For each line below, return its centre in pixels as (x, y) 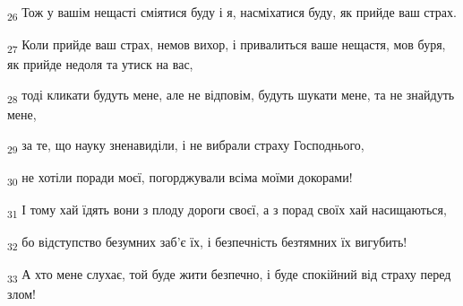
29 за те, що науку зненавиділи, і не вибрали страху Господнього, (186, 145)
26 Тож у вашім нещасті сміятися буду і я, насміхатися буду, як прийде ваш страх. (232, 13)
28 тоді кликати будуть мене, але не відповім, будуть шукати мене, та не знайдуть (231, 95)
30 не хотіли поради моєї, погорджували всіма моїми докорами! (180, 178)
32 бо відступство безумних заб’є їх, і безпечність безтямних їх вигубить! (207, 242)
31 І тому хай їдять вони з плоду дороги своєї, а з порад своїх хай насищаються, (227, 210)
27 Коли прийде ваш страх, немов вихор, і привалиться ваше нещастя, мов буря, (227, 45)
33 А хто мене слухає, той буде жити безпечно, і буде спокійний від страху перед (229, 275)
